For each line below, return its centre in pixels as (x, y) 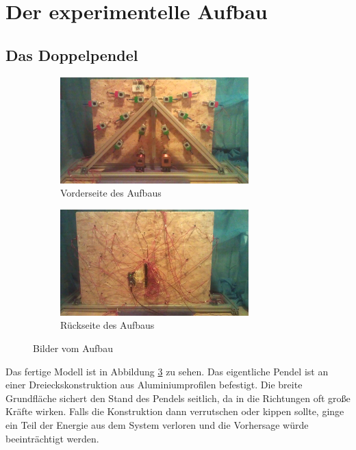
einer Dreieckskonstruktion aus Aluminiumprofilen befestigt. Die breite (154, 385)
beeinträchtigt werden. (52, 438)
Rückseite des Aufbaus (107, 325)
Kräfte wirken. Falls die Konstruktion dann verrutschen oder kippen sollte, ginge (175, 411)
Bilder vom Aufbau (73, 348)
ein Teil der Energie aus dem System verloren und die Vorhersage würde (157, 425)
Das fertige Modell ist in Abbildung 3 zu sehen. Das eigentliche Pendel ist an (167, 371)
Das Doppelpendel (72, 54)
